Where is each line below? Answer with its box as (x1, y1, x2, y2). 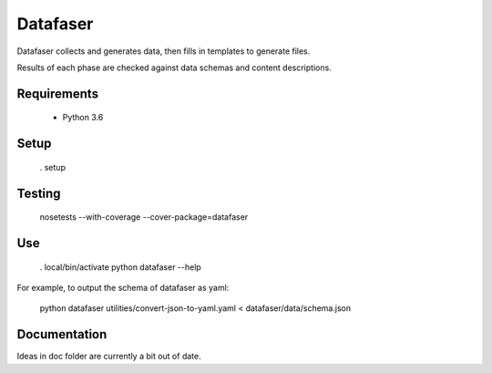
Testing (16, 185, 61, 201)
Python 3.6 (62, 112, 104, 123)
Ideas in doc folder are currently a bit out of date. (16, 351, 201, 362)
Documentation (16, 326, 108, 342)
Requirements (16, 86, 99, 101)
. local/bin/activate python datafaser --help (39, 261, 202, 273)
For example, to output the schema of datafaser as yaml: (16, 282, 230, 293)
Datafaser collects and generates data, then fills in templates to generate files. (16, 46, 311, 57)
